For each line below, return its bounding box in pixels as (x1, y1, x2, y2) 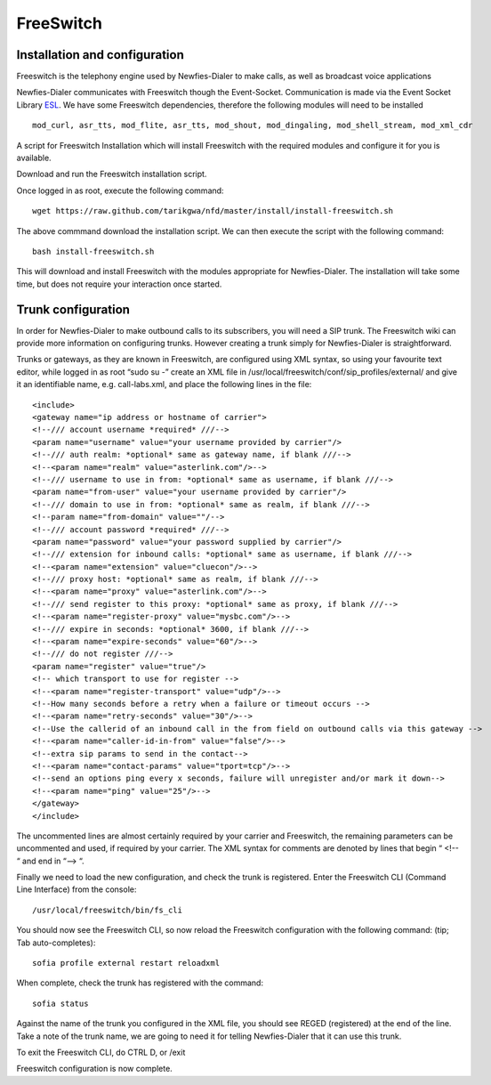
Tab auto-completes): (16, 937, 96, 948)
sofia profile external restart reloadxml (32, 958, 221, 968)
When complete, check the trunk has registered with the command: (16, 977, 264, 988)
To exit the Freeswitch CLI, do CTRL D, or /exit (16, 1047, 186, 1057)
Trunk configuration (16, 302, 131, 317)
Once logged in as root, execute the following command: (16, 185, 224, 196)
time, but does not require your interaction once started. (16, 279, 222, 289)
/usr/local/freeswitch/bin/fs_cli (32, 904, 182, 915)
